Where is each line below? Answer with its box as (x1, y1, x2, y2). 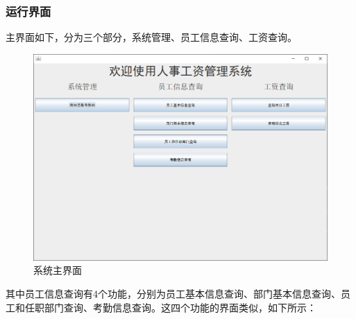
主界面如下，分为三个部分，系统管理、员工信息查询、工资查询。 (6, 30, 297, 44)
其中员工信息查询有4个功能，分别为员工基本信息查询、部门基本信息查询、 (6, 286, 341, 300)
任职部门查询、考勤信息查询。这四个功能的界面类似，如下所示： (24, 300, 316, 314)
